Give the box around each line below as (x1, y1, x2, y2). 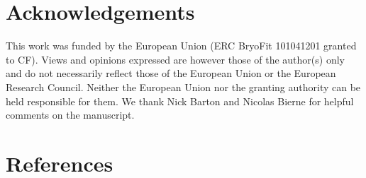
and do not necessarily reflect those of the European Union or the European (6, 66, 336, 81)
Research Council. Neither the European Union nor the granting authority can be (6, 79, 361, 94)
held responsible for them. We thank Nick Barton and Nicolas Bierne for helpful (6, 93, 354, 108)
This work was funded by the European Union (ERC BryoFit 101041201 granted (6, 38, 357, 53)
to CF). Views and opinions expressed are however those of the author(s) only (6, 52, 345, 66)
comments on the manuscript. (6, 107, 135, 122)
